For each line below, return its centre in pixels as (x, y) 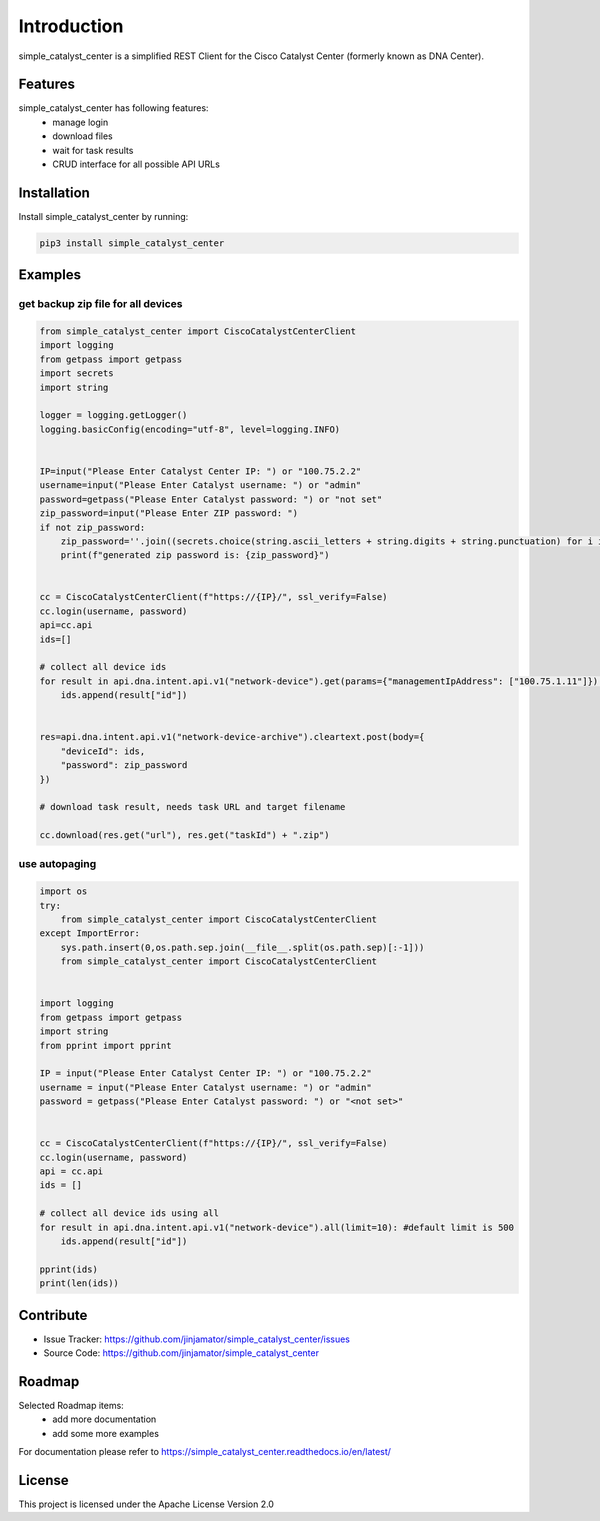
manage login (80, 122)
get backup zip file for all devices (101, 304)
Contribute (53, 1315)
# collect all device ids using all (129, 1213)
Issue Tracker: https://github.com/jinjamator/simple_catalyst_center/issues (196, 1339)
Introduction (71, 26)
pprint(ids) (69, 1269)
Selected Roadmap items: (71, 1405)
